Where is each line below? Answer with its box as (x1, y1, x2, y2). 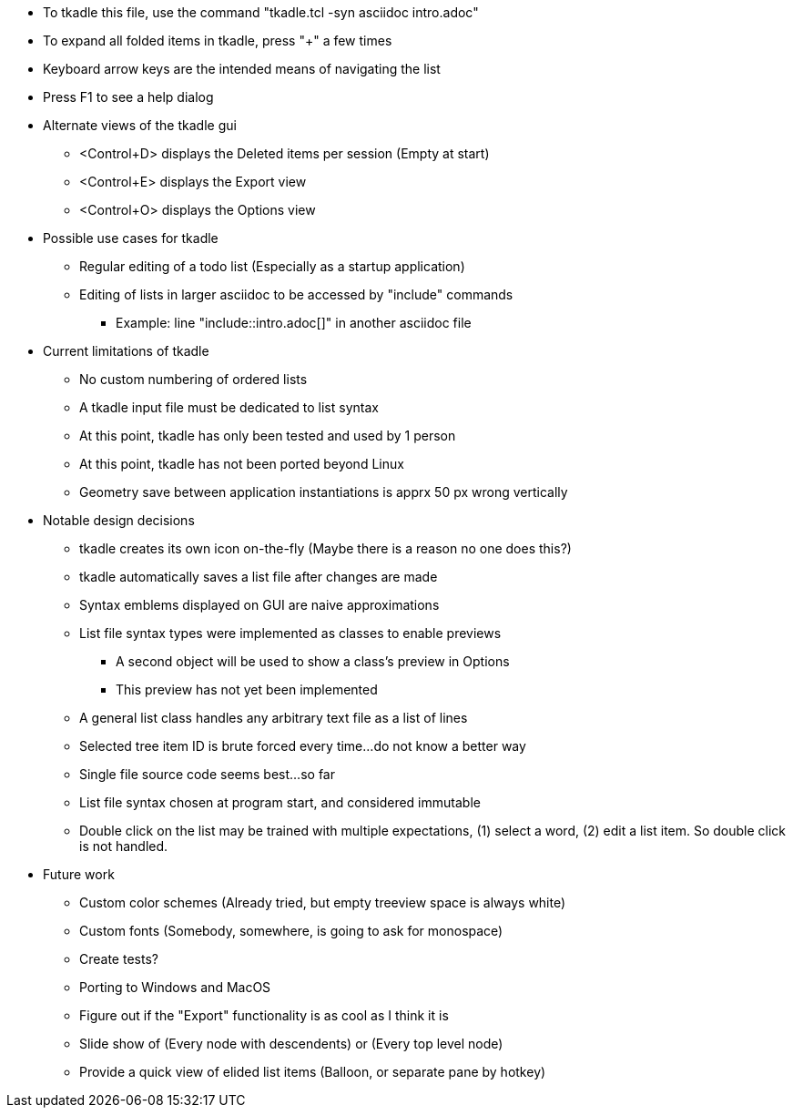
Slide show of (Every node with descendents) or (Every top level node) (79, 1036, 503, 1051)
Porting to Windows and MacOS (79, 979, 271, 995)
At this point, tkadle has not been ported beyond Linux (79, 456, 404, 471)
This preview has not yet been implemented (116, 682, 378, 697)
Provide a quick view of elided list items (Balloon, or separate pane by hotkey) (79, 1064, 546, 1080)
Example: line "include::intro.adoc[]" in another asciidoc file (116, 315, 472, 330)
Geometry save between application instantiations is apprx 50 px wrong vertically (79, 484, 568, 500)
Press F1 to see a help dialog (43, 89, 214, 105)
